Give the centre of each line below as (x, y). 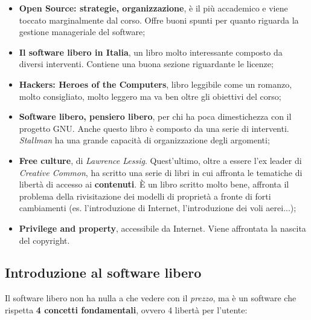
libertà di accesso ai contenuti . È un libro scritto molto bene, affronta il (154, 184)
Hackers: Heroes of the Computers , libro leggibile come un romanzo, (155, 84)
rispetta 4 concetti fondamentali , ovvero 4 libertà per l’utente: (126, 309)
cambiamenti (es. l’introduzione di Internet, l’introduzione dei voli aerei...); (158, 208)
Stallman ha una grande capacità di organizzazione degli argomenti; (144, 140)
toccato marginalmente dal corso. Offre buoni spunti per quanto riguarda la (159, 20)
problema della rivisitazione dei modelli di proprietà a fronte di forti (145, 196)
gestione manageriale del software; (82, 32)
